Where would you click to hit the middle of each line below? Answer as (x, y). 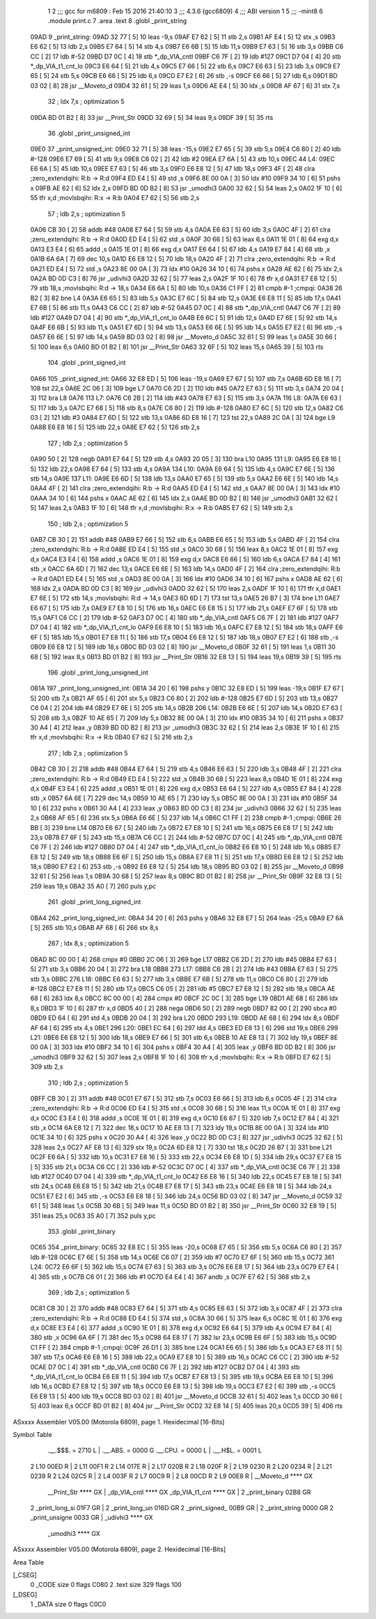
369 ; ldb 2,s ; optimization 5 (89, 1292)
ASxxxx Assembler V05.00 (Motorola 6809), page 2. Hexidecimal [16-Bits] (119, 1549)
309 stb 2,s (47, 1067)
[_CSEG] (25, 1575)
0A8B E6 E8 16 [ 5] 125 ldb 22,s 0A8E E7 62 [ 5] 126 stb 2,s (115, 427)
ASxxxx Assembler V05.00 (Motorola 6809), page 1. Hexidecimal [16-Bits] (119, 1422)
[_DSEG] (25, 1595)
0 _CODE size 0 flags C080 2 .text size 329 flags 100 (106, 1585)
